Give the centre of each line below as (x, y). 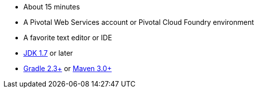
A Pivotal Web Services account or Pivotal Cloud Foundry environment (139, 22)
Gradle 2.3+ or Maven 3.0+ (68, 68)
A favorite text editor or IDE (68, 38)
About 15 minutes (52, 7)
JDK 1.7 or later (48, 53)
